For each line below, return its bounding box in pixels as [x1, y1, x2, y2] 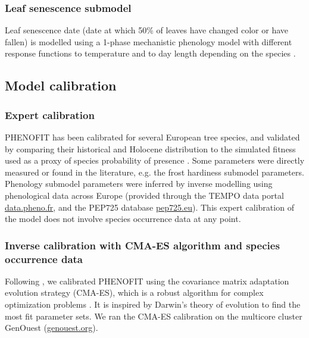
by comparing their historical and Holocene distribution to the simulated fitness [5, 142, 296, 155]
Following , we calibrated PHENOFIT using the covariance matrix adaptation [5, 274, 289, 287]
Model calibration [5, 76, 117, 95]
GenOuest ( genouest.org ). [5, 321, 98, 334]
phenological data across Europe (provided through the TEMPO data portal [5, 189, 284, 201]
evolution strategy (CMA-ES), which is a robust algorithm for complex [5, 286, 264, 299]
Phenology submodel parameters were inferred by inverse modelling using [5, 177, 273, 190]
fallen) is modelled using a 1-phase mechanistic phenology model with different [5, 35, 292, 48]
